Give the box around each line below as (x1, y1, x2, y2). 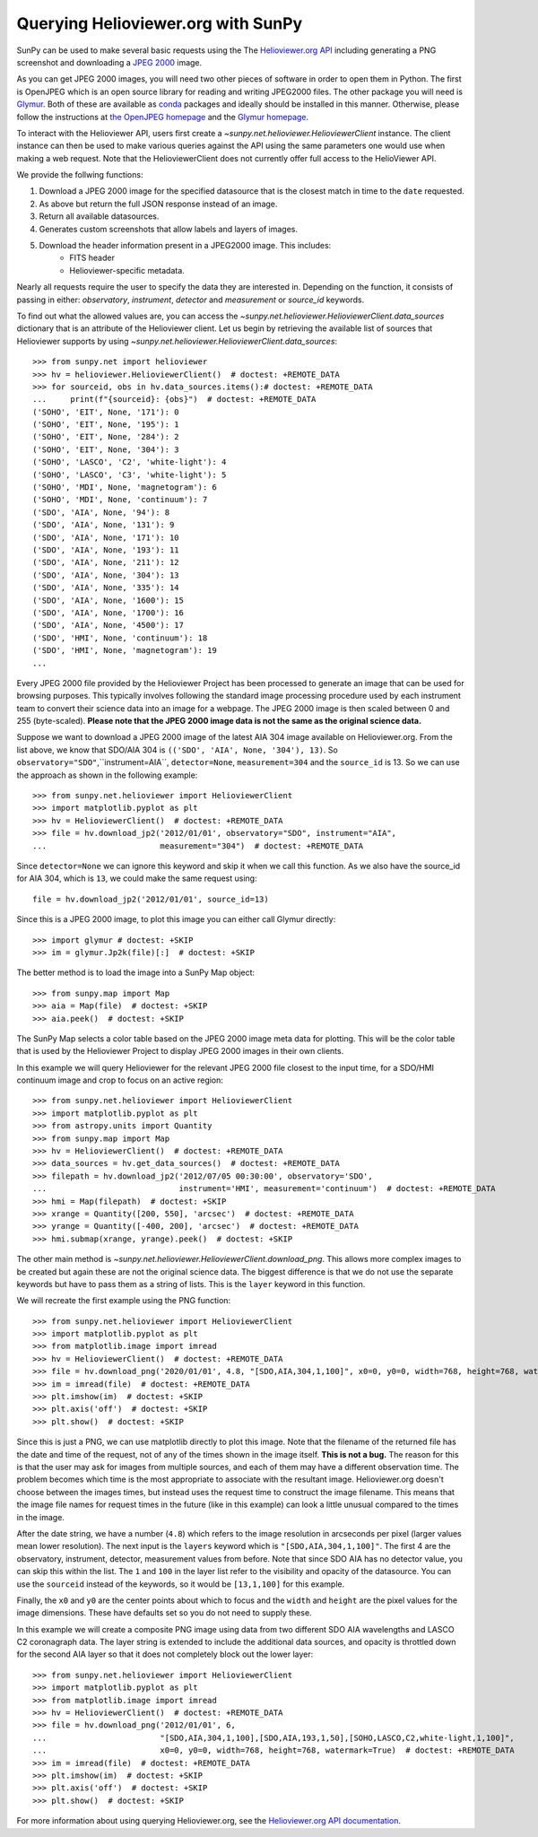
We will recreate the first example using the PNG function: (16, 1295, 231, 1306)
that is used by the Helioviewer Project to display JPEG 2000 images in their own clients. (16, 1046, 344, 1057)
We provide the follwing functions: (16, 170, 143, 180)
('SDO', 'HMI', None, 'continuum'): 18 (32, 632, 208, 643)
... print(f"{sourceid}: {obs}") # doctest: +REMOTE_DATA (32, 395, 317, 405)
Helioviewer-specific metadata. (69, 265, 186, 275)
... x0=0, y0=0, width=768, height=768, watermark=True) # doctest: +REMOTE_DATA (32, 1746, 515, 1755)
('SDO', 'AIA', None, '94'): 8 (32, 507, 170, 518)
